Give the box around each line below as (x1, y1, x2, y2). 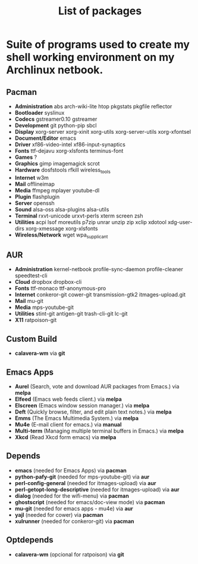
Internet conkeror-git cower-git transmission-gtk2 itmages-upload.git (14, 291, 186, 298)
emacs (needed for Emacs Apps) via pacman (14, 467, 127, 474)
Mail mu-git (14, 298, 43, 305)
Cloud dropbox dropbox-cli (14, 278, 82, 286)
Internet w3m (14, 174, 49, 181)
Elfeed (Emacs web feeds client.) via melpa (14, 396, 122, 403)
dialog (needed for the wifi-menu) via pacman (14, 492, 129, 499)
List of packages (58, 4, 142, 18)
